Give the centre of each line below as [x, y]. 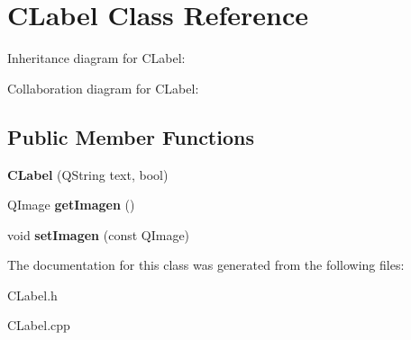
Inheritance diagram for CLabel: [96, 58]
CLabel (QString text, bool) [88, 174]
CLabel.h [32, 295]
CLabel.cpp [39, 325]
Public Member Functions [131, 136]
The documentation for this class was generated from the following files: [206, 265]
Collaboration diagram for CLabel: [103, 88]
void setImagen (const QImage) [99, 234]
